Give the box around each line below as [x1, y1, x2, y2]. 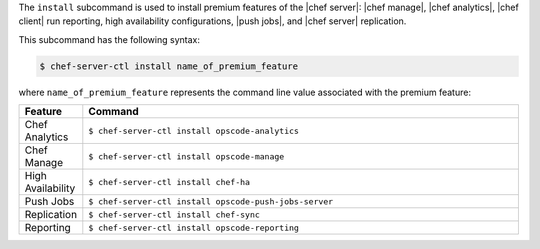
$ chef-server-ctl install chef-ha [88, 176, 250, 187]
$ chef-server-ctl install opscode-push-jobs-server [88, 196, 334, 207]
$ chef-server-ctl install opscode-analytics [88, 125, 300, 136]
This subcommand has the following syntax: [18, 33, 200, 45]
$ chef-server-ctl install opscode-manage [88, 151, 285, 162]
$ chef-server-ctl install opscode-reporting [88, 222, 300, 233]
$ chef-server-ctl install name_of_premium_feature [39, 60, 299, 72]
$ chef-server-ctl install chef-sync [88, 209, 260, 220]
